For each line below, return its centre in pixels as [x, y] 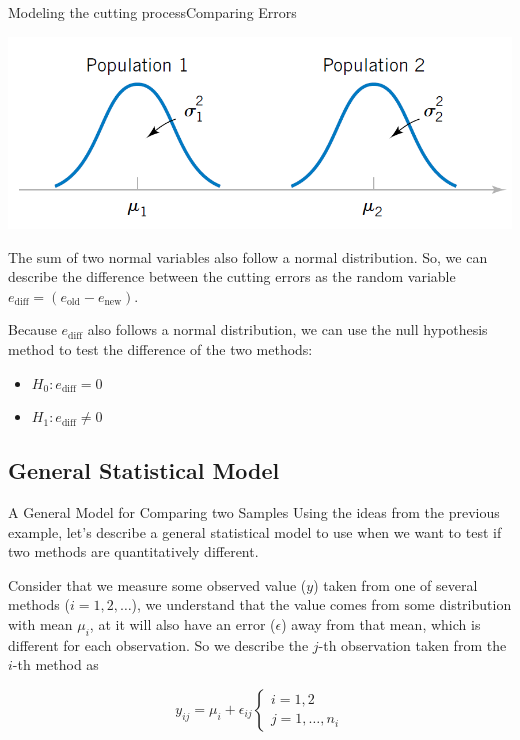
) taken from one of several [395, 584]
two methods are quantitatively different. [133, 551]
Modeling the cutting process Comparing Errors [152, 12]
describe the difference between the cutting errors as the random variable [232, 276]
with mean [40, 623]
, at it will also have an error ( [182, 623]
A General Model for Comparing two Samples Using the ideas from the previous [254, 511]
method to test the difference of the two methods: [160, 348]
